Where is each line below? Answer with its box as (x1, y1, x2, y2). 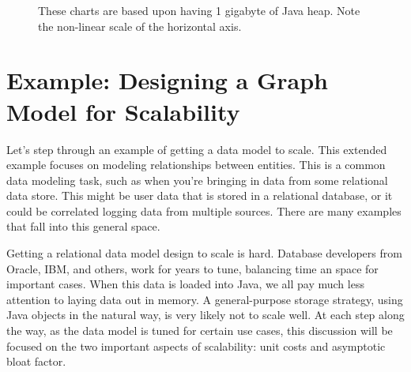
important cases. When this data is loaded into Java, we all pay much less (6, 276, 364, 292)
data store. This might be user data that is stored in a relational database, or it (6, 187, 393, 204)
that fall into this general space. (6, 218, 160, 235)
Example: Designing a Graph (6, 64, 329, 96)
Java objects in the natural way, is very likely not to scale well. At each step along (6, 306, 405, 323)
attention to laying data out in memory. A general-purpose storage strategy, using (6, 291, 403, 307)
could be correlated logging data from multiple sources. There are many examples (6, 202, 402, 219)
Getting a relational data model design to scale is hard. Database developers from (6, 245, 402, 261)
